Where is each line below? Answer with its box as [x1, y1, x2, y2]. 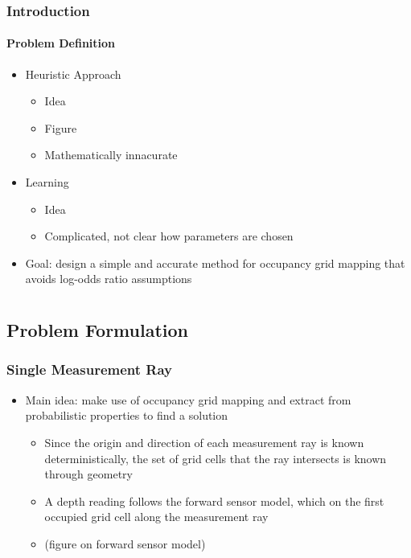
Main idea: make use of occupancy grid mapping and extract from [25, 391, 351, 408]
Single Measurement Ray [6, 359, 172, 380]
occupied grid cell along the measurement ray [44, 508, 269, 525]
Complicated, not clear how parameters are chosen [44, 228, 294, 244]
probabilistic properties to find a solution [25, 407, 228, 424]
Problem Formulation [6, 318, 188, 343]
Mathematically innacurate [44, 146, 178, 163]
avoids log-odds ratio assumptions [25, 270, 192, 287]
